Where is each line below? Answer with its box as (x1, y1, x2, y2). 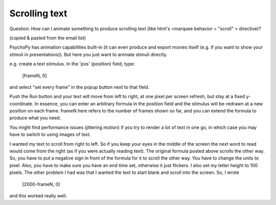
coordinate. (9, 100, 34, 107)
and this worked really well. (9, 192, 67, 199)
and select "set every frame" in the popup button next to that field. (9, 84, 150, 90)
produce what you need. (9, 115, 61, 121)
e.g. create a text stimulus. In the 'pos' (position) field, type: (9, 61, 135, 67)
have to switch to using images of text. (9, 131, 91, 138)
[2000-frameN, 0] (22, 181, 60, 187)
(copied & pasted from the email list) (9, 35, 86, 41)
